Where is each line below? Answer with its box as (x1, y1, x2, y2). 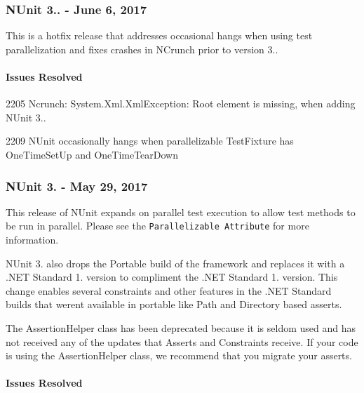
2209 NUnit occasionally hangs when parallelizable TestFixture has (6, 133, 294, 148)
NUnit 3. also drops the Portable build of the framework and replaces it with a (6, 255, 345, 270)
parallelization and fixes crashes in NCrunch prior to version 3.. (6, 41, 278, 56)
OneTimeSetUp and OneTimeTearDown (6, 147, 179, 161)
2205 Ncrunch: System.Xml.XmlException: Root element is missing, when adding (6, 96, 356, 111)
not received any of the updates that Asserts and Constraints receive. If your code (6, 334, 358, 349)
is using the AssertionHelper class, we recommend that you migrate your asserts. (6, 348, 352, 363)
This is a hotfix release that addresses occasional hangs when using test (6, 28, 313, 43)
